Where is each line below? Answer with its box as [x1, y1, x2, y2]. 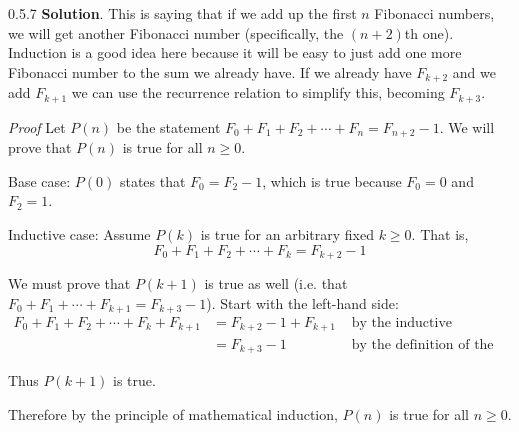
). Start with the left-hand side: [206, 292, 399, 313]
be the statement [116, 116, 221, 137]
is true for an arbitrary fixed [200, 223, 374, 244]
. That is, [411, 223, 469, 244]
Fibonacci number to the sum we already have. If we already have [8, 61, 412, 82]
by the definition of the [351, 337, 494, 352]
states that [119, 170, 186, 191]
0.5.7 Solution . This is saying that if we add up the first [8, 3, 357, 23]
